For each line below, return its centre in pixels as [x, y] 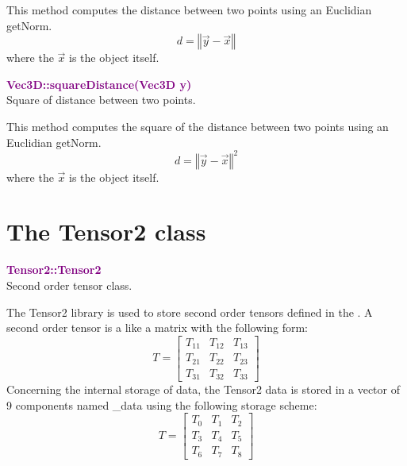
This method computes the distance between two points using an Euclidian [189, 10]
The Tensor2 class [106, 231]
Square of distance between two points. [101, 100]
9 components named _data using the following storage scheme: [162, 404]
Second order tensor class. [69, 285]
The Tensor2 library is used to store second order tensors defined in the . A [190, 312]
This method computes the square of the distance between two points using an [198, 126]
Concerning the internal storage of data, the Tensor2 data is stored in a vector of [203, 389]
